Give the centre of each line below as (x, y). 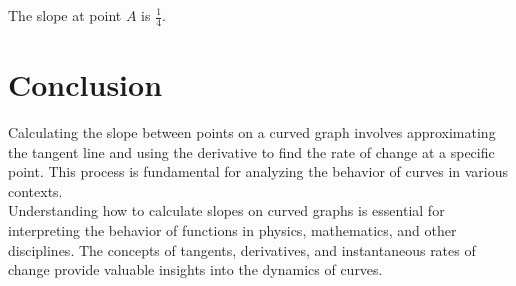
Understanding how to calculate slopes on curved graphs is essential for (226, 210)
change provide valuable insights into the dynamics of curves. (195, 269)
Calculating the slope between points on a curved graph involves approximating (252, 131)
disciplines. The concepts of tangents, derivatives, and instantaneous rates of (242, 249)
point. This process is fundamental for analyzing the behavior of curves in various (258, 171)
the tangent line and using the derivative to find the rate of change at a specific (251, 151)
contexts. (35, 190)
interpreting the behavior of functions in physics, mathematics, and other (232, 229)
